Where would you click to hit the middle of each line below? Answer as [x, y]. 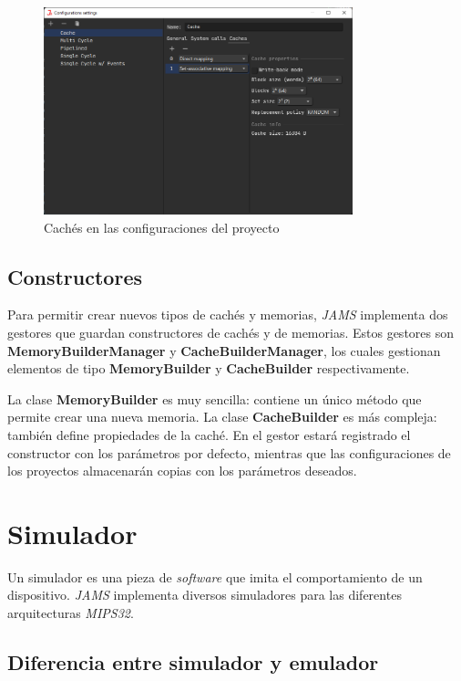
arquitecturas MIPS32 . [71, 613]
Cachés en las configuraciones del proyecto [162, 227]
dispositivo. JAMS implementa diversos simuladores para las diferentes [205, 595]
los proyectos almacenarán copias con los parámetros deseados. [182, 471]
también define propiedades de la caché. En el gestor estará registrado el [209, 434]
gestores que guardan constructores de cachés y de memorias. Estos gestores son [231, 332]
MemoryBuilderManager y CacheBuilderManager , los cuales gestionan [224, 350]
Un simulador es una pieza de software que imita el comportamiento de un [215, 576]
